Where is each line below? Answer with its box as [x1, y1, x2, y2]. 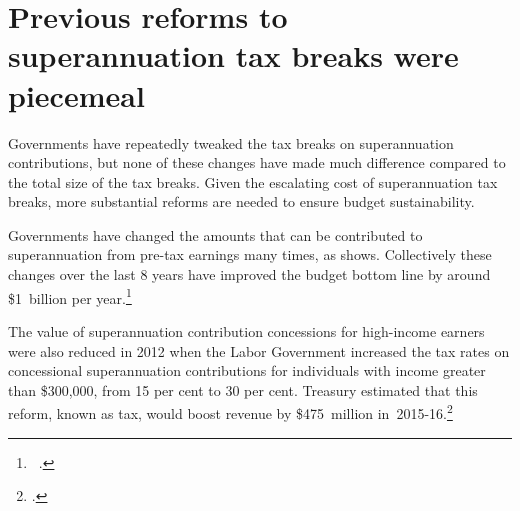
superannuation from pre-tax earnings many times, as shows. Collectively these [8, 244, 492, 265]
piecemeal [8, 74, 145, 115]
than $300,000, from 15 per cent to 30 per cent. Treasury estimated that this [8, 379, 478, 400]
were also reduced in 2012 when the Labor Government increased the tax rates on [8, 340, 510, 361]
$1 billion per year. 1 [8, 284, 132, 308]
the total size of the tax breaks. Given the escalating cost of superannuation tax [8, 171, 498, 192]
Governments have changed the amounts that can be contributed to [8, 224, 423, 245]
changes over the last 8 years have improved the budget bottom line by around [8, 264, 491, 285]
